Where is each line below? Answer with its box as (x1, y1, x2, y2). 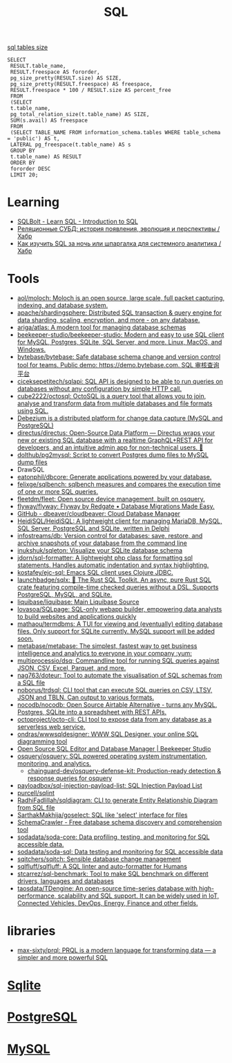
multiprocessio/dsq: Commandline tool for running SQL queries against (17, 656, 220, 665)
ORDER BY (10, 160, 36, 167)
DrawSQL (17, 465, 45, 474)
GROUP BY (10, 147, 36, 154)
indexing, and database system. (17, 302, 108, 310)
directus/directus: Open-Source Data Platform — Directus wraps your (17, 429, 215, 437)
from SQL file (17, 804, 55, 812)
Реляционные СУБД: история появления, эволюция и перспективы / (17, 225, 220, 233)
